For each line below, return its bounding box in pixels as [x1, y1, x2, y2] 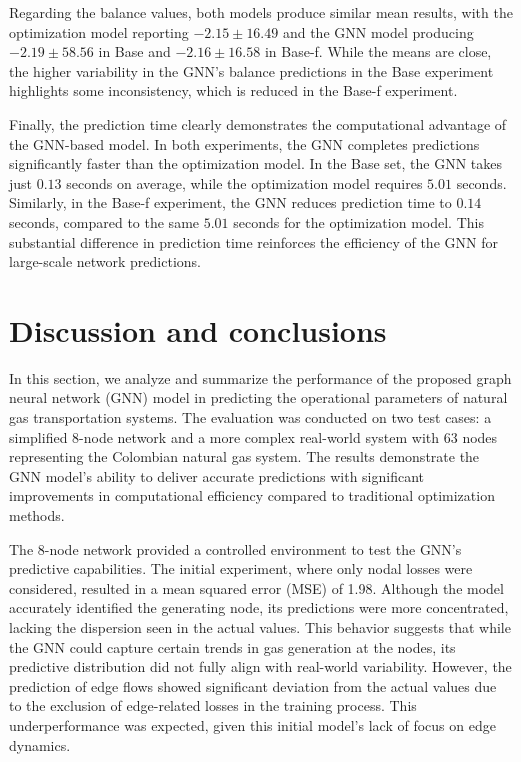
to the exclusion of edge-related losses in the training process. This [9, 695, 417, 716]
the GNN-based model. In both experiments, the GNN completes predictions [9, 133, 480, 154]
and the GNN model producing [282, 21, 474, 42]
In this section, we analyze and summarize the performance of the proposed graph [9, 367, 512, 388]
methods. [9, 505, 65, 525]
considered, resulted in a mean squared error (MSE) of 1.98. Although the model [9, 577, 504, 598]
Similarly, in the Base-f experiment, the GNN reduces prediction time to [9, 192, 452, 213]
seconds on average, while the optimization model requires [66, 172, 423, 193]
